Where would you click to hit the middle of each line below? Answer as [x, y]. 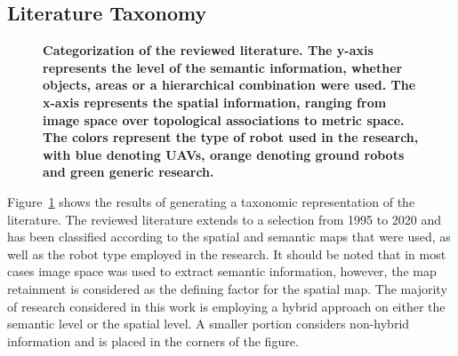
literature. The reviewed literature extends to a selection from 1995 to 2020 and [225, 219]
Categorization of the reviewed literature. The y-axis [208, 50]
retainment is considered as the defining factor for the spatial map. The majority [227, 288]
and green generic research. [129, 172]
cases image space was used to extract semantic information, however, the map [222, 271]
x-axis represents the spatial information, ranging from [215, 102]
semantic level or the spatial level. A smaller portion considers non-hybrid [209, 324]
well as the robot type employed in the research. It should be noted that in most [227, 253]
